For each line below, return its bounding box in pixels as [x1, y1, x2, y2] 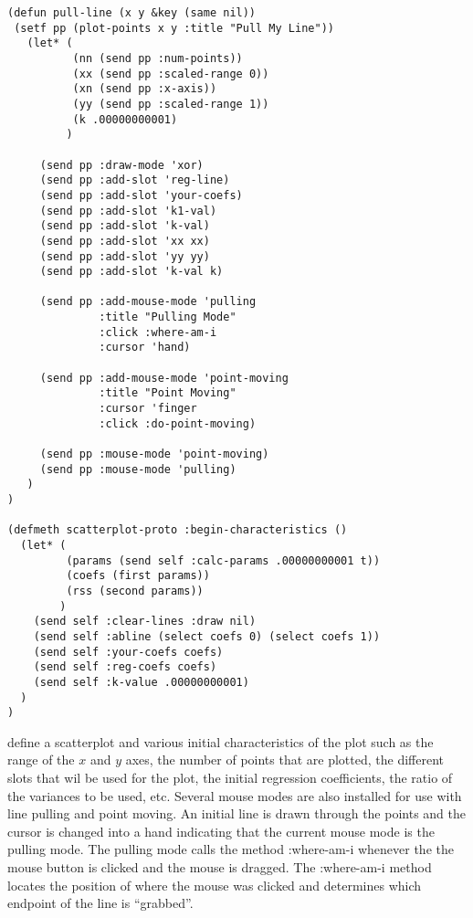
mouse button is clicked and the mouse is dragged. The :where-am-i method [7, 858, 432, 876]
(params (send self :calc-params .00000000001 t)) [66, 554, 381, 567]
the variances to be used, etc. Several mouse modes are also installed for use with [7, 786, 462, 805]
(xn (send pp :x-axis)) [72, 82, 217, 96]
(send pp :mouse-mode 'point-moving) [39, 448, 269, 461]
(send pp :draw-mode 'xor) [39, 158, 204, 172]
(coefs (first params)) [66, 569, 210, 583]
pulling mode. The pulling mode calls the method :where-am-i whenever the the [7, 839, 454, 859]
